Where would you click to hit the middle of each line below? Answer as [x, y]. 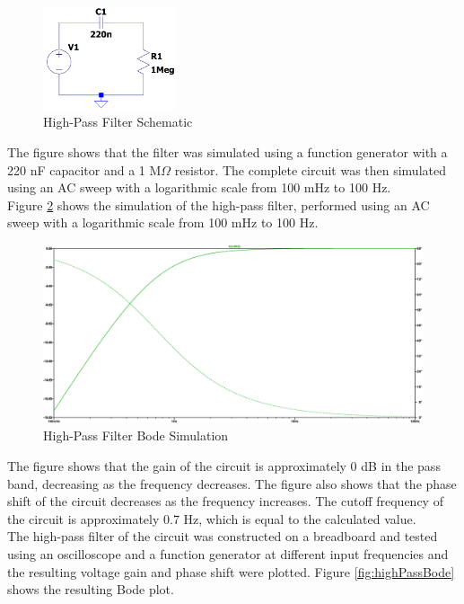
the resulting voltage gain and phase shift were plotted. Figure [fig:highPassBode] [231, 571]
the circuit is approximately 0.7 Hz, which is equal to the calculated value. [212, 518]
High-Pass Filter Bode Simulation [136, 435]
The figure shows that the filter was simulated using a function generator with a [228, 152]
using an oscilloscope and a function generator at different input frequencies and [228, 553]
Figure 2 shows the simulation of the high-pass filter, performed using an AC [219, 204]
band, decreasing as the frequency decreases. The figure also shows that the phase [232, 483]
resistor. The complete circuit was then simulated [310, 169]
